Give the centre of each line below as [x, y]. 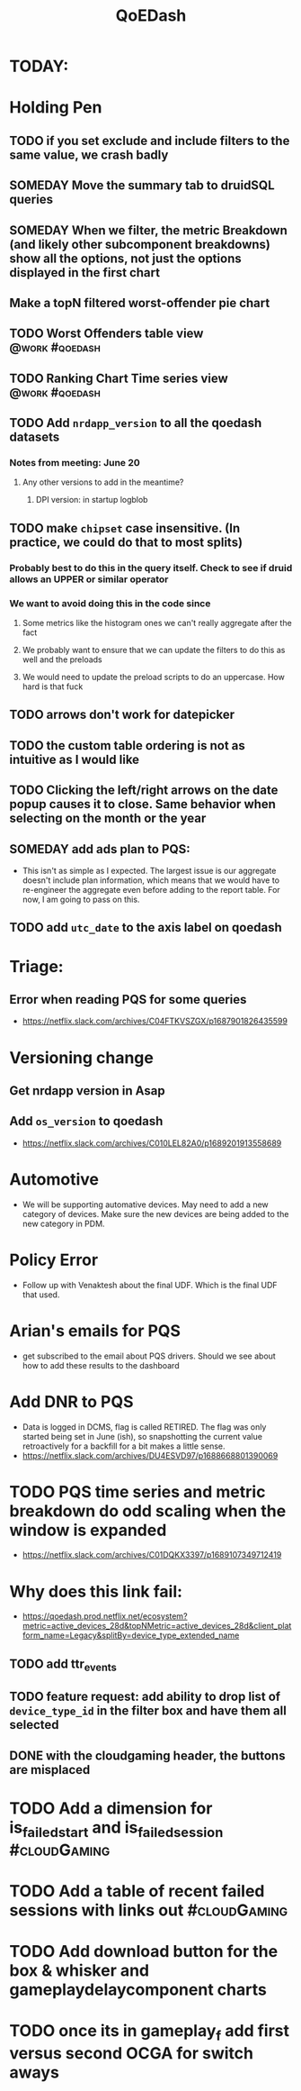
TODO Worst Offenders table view [106, 334]
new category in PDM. [63, 1223]
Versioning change [82, 1057]
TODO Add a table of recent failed [137, 1891]
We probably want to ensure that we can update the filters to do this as [154, 650]
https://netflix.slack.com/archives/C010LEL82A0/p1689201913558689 [152, 1143]
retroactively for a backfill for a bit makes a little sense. [124, 1446]
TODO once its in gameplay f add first [150, 2032]
